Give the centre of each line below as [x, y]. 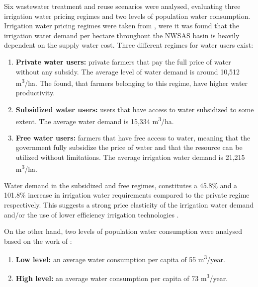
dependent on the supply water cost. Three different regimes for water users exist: [129, 45]
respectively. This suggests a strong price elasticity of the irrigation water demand [129, 205]
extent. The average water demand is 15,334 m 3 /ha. [95, 120]
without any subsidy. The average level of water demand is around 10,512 [128, 71]
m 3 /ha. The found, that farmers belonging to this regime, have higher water [132, 82]
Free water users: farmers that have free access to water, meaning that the [133, 137]
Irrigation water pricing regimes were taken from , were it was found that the [122, 26]
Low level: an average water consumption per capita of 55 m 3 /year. [120, 259]
